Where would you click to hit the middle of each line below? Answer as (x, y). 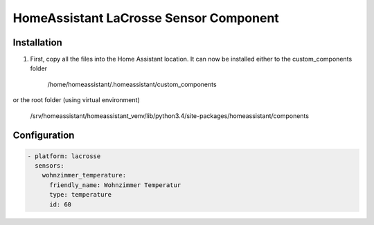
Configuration (44, 136)
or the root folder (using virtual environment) (76, 100)
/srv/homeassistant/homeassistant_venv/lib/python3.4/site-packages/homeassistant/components (170, 116)
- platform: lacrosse (64, 156)
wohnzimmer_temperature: (84, 175)
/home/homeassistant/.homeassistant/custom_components (132, 84)
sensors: (50, 166)
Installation (37, 42)
